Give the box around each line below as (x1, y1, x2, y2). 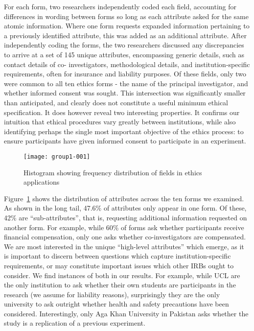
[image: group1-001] (23, 153, 91, 160)
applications (23, 177, 60, 187)
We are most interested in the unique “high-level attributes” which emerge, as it (4, 241, 244, 251)
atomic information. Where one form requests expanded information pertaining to (4, 21, 250, 31)
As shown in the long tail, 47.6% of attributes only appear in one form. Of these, (4, 203, 247, 213)
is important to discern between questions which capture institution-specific (4, 251, 231, 261)
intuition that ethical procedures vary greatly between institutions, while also (4, 117, 236, 127)
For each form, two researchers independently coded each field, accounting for (4, 1, 237, 11)
